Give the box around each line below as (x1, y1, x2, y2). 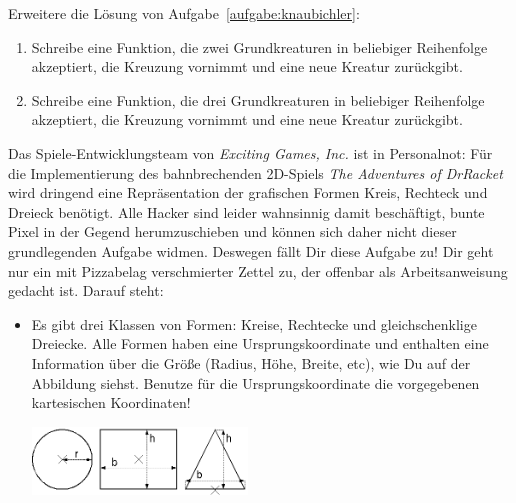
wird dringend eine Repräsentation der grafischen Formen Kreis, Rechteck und (8, 182, 488, 203)
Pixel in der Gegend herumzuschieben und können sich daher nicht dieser (8, 221, 457, 242)
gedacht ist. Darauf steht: (8, 280, 164, 301)
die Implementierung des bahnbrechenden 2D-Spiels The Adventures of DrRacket (8, 162, 503, 183)
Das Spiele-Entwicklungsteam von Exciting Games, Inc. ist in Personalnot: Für (8, 142, 493, 163)
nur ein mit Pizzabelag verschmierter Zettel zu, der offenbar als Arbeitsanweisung (8, 260, 508, 281)
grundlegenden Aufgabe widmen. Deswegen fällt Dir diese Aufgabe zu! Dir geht (8, 240, 494, 261)
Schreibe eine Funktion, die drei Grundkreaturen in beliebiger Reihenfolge (31, 89, 485, 110)
